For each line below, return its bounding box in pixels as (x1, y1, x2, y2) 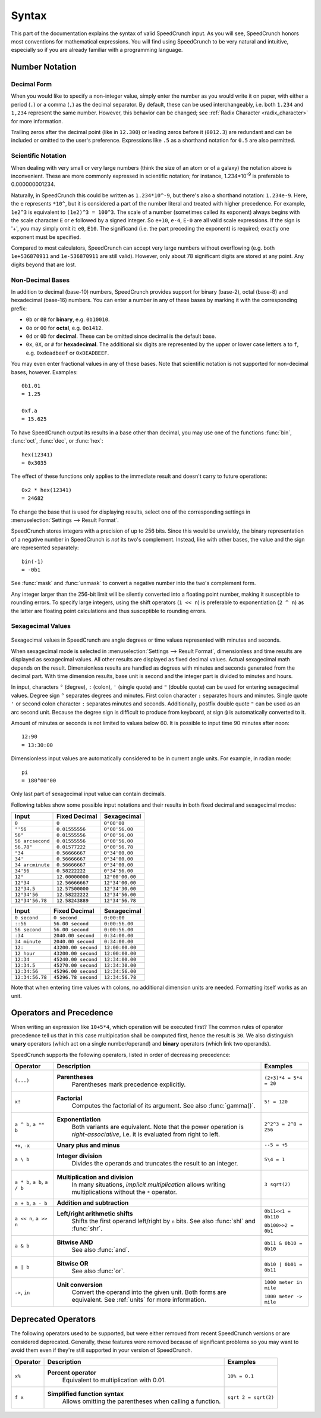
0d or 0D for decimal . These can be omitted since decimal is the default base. (26, 332, 216, 340)
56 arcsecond (14, 838, 50, 844)
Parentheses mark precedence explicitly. (71, 1080, 186, 1089)
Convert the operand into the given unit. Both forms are (71, 1288, 227, 1296)
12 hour (14, 950, 36, 957)
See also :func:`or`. (71, 1267, 125, 1275)
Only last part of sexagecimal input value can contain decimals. (11, 790, 166, 798)
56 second (14, 926, 42, 933)
